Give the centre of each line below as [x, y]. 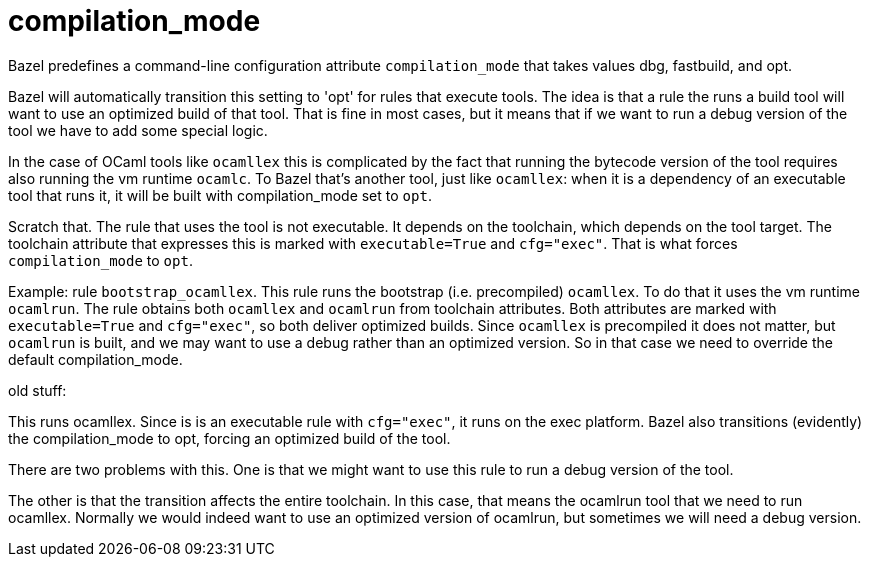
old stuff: [37, 390]
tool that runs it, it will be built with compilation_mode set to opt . [220, 195]
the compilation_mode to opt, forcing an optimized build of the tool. [229, 438]
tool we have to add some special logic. [138, 130]
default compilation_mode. [95, 359]
